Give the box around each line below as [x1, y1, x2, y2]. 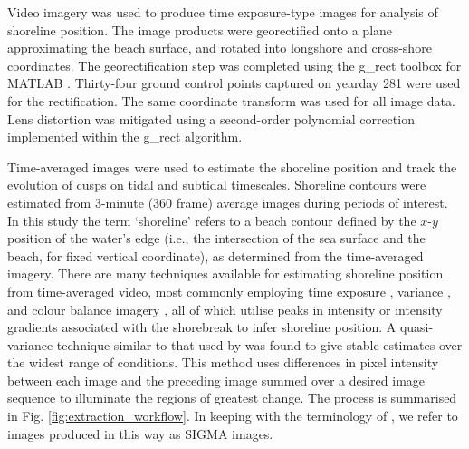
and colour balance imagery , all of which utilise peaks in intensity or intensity [7, 299, 443, 318]
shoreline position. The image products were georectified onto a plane [7, 20, 393, 39]
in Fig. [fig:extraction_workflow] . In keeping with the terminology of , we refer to [7, 406, 458, 425]
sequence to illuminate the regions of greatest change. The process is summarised [7, 388, 457, 407]
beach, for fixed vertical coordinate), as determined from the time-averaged [7, 246, 424, 265]
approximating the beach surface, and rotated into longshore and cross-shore [7, 38, 432, 57]
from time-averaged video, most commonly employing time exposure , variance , [7, 281, 451, 300]
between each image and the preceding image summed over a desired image [7, 370, 426, 389]
